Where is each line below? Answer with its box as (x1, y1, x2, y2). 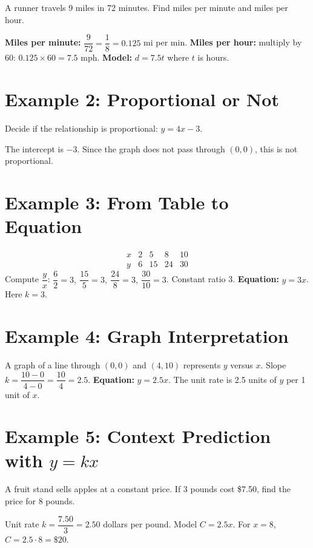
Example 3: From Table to (5, 189, 229, 214)
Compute (5, 272, 39, 285)
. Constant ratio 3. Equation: (166, 272, 279, 285)
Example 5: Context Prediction (5, 424, 271, 448)
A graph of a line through (5, 358, 100, 371)
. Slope (260, 358, 286, 371)
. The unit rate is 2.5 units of (168, 373, 277, 385)
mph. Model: (81, 51, 133, 64)
